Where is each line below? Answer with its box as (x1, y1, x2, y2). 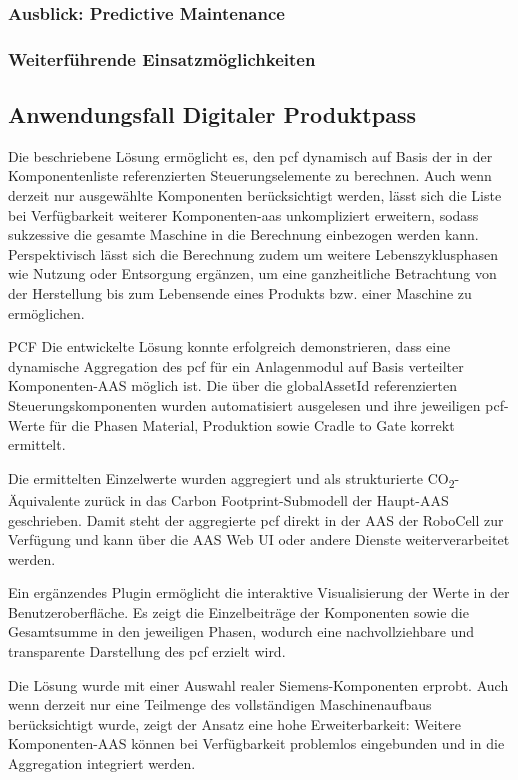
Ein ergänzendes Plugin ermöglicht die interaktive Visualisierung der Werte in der (8, 582, 510, 603)
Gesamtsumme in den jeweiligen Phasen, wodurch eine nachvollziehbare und (8, 621, 475, 642)
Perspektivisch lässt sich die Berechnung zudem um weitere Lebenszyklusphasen (8, 243, 499, 264)
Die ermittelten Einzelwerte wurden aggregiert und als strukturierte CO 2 (8, 467, 455, 491)
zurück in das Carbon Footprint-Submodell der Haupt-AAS (84, 489, 449, 510)
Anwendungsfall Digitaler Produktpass (8, 99, 416, 130)
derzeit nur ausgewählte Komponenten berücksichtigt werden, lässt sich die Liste (8, 185, 502, 206)
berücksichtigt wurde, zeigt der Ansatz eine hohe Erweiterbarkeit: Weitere (8, 713, 461, 734)
